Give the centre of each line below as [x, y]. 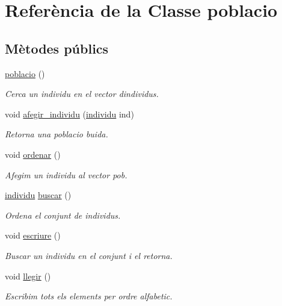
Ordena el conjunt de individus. [63, 215]
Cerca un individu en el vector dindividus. [82, 94]
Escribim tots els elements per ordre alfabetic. [89, 296]
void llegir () [28, 276]
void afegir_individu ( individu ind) [69, 114]
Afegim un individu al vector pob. [66, 174]
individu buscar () [38, 195]
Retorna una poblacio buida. [57, 134]
